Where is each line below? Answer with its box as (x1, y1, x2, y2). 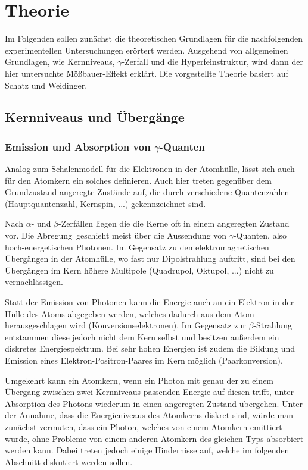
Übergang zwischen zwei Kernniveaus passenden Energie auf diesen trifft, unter (5, 386, 294, 398)
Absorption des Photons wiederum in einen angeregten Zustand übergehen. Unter (5, 397, 303, 409)
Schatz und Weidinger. (5, 79, 88, 91)
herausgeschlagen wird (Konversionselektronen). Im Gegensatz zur (5, 319, 246, 331)
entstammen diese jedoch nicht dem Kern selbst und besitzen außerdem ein (5, 330, 279, 343)
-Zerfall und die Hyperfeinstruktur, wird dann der (122, 55, 304, 68)
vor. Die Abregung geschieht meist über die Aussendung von (5, 229, 227, 242)
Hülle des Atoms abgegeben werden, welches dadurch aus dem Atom (5, 307, 254, 319)
